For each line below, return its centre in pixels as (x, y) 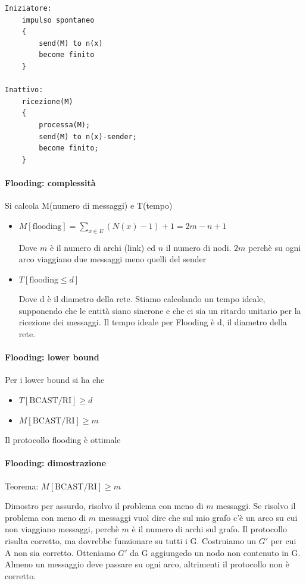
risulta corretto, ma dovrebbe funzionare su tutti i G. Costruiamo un (131, 541)
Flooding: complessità (50, 182)
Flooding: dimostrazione (55, 463)
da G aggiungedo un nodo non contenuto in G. (215, 552)
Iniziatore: (28, 8)
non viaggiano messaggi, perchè (62, 529)
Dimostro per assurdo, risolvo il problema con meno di (104, 506)
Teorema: (22, 486)
